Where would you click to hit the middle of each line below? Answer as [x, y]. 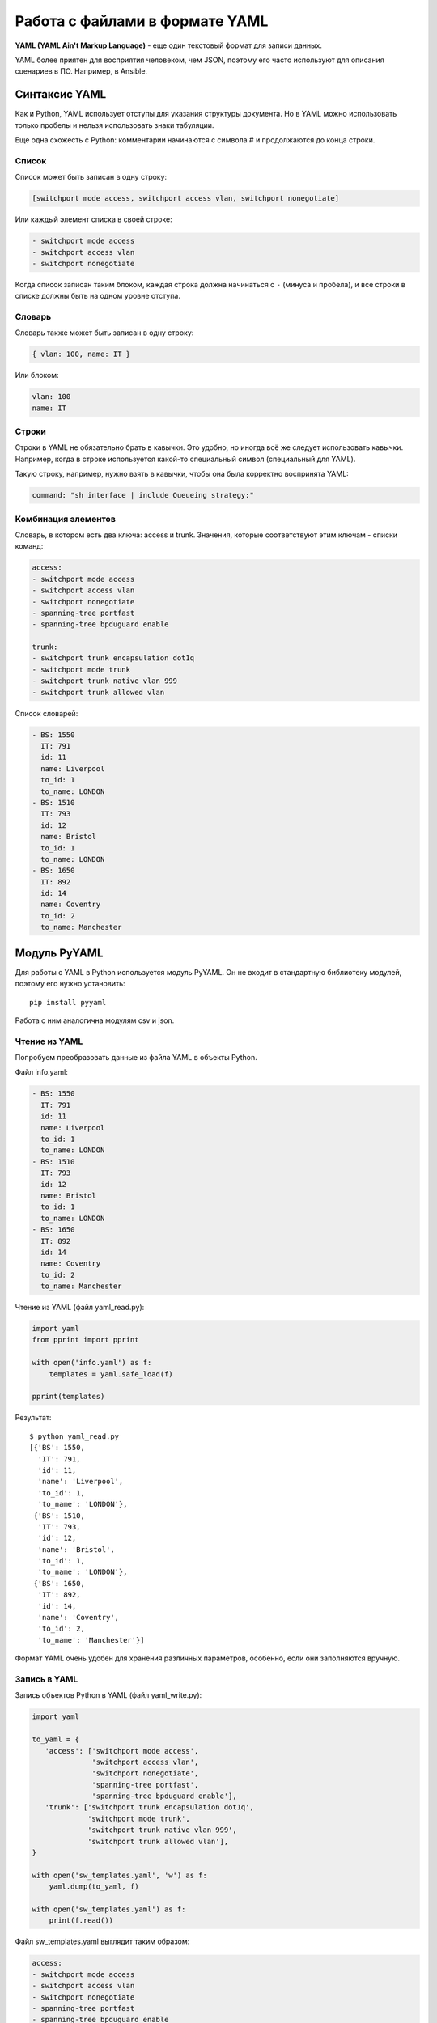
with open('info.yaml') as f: [92, 1363]
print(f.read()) [81, 1921]
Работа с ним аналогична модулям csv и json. [95, 1020]
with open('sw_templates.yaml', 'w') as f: [120, 1875]
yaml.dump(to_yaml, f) [94, 1887]
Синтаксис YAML [61, 94]
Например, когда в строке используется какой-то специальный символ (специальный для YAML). [185, 459]
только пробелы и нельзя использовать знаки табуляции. [115, 125]
